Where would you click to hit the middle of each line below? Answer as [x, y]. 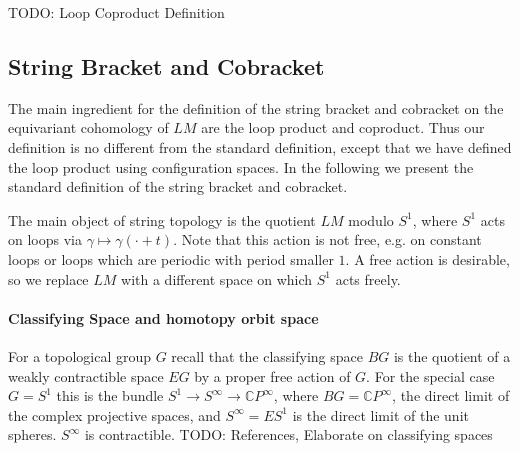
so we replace [48, 278]
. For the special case [430, 375]
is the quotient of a [452, 355]
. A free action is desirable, [427, 258]
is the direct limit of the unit [380, 414]
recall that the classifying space [267, 355]
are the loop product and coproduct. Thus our [343, 127]
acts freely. [368, 278]
